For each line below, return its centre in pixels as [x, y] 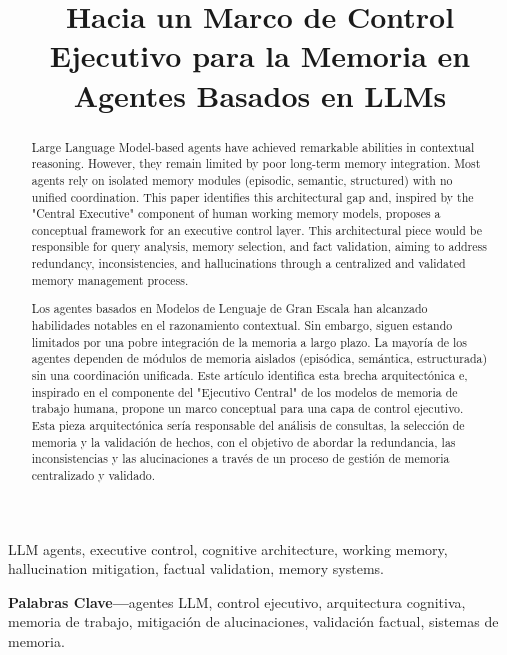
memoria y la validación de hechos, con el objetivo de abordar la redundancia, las [243, 441]
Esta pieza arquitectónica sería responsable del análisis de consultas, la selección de [248, 424]
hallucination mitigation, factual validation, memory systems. [196, 568]
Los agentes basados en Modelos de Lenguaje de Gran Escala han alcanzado [229, 308]
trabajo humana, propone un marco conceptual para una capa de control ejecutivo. [247, 408]
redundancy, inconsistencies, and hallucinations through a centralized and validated [248, 263]
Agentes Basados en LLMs [260, 94]
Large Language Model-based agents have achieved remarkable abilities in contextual [253, 146]
